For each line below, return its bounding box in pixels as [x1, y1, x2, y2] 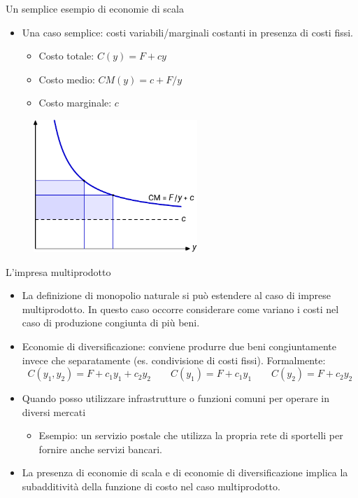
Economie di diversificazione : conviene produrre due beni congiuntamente [22, 338, 337, 353]
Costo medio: [38, 71, 95, 86]
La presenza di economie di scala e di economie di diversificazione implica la [22, 465, 348, 480]
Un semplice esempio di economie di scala [6, 1, 184, 15]
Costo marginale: [38, 95, 112, 110]
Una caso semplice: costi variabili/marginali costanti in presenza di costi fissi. [22, 25, 353, 39]
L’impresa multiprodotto [6, 264, 111, 279]
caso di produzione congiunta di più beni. [22, 315, 200, 330]
